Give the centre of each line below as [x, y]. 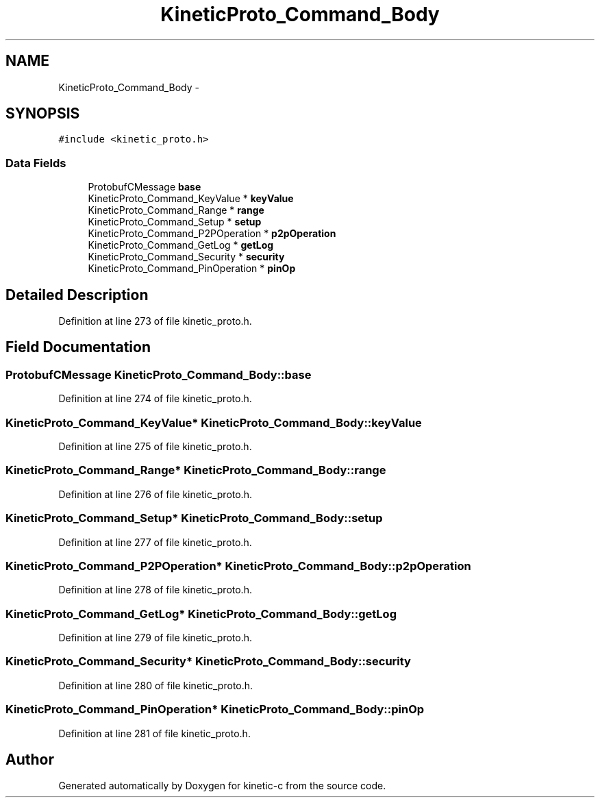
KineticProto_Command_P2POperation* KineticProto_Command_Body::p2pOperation [238, 566]
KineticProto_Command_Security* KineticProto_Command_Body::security [208, 662]
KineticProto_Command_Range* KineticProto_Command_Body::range [196, 470]
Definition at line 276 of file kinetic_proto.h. [155, 494]
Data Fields [36, 163]
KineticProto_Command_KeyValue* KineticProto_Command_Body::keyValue [214, 422]
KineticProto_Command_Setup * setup [175, 222]
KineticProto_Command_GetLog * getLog [181, 245]
